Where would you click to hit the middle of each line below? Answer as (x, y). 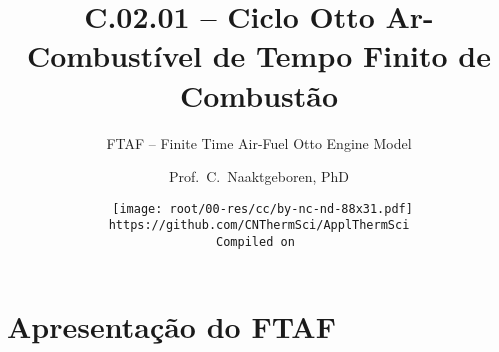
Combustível (114, 55)
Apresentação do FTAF (171, 325)
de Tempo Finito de (352, 55)
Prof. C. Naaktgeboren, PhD (259, 176)
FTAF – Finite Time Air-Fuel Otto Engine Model (259, 142)
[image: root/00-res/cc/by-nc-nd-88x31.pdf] (262, 208)
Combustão (259, 94)
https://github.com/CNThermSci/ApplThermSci (259, 225)
